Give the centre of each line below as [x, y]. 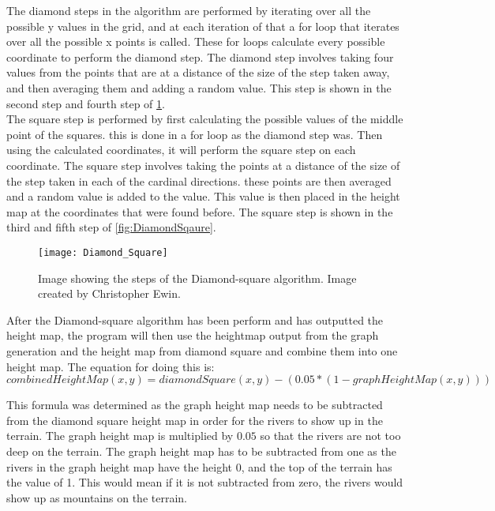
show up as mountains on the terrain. [97, 497]
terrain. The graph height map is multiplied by [120, 436]
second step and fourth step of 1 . [86, 103]
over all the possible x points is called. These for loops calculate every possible [196, 41]
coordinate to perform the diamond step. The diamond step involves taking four [200, 56]
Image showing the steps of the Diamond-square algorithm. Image [197, 278]
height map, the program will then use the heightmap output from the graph [193, 335]
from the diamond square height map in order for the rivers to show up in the [195, 420]
